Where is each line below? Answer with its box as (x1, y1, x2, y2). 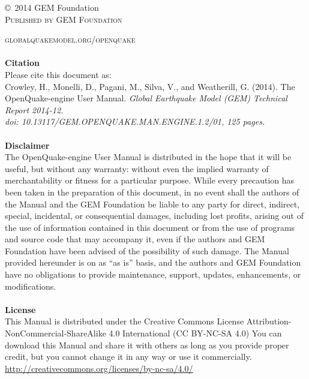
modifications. (5, 279, 56, 292)
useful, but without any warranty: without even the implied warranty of (5, 162, 269, 175)
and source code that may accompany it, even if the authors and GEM (5, 233, 265, 245)
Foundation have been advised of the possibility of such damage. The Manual (5, 244, 289, 257)
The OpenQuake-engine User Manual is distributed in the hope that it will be (5, 151, 292, 163)
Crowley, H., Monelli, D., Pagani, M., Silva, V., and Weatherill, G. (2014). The (5, 80, 295, 92)
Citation (5, 56, 40, 69)
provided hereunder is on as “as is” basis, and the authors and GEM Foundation (5, 256, 301, 269)
